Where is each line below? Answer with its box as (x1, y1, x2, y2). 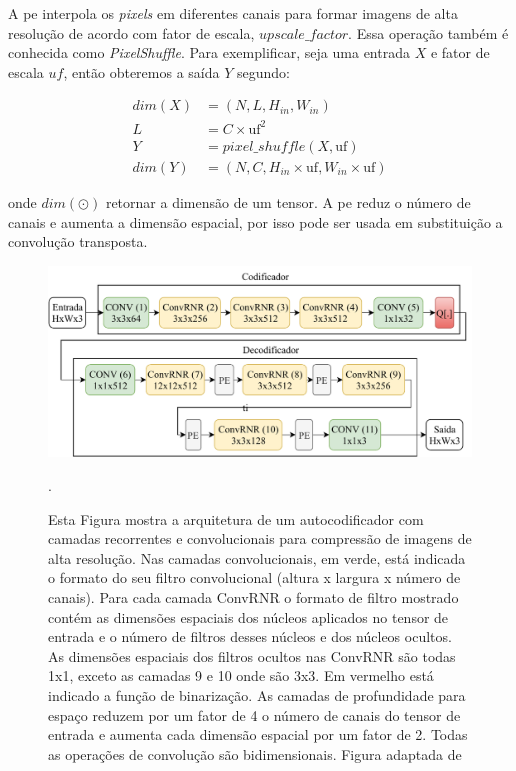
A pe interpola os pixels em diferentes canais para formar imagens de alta (8, 3, 458, 23)
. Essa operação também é (348, 22, 509, 43)
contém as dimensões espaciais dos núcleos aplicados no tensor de (48, 606, 449, 627)
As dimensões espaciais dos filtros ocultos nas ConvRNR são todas (48, 645, 456, 666)
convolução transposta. (8, 231, 148, 252)
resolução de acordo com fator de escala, (8, 22, 255, 43)
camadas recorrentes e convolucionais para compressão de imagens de (48, 528, 472, 549)
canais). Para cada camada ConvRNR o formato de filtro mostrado (48, 587, 459, 608)
